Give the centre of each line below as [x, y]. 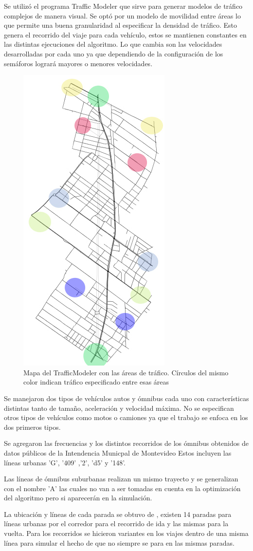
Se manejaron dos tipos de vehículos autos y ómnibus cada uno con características [126, 398]
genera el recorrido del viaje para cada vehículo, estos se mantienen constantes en [125, 34]
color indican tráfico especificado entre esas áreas [96, 382]
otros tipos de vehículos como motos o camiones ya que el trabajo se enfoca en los [126, 417]
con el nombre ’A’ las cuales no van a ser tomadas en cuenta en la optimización [122, 488]
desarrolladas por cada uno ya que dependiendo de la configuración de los [114, 53]
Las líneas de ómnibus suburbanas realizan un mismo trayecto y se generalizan [121, 479]
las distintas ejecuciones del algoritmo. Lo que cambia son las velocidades [113, 44]
